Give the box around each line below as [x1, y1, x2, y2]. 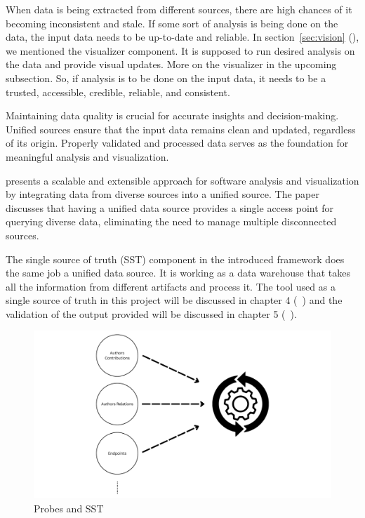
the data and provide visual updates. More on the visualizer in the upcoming [6, 57, 337, 72]
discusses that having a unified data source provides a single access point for [6, 200, 334, 215]
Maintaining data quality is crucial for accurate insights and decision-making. [6, 108, 339, 123]
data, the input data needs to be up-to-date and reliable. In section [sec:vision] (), [6, 29, 359, 44]
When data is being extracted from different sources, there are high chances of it [6, 2, 352, 16]
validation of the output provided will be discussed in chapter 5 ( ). [6, 306, 297, 321]
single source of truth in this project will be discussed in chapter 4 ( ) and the [6, 293, 343, 307]
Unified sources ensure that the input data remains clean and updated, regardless [6, 121, 356, 136]
